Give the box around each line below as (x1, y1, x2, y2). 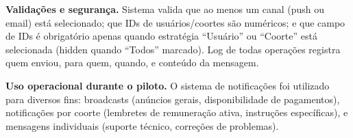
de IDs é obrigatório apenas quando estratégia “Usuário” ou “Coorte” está (5, 29, 317, 43)
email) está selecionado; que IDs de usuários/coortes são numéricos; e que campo (5, 15, 345, 29)
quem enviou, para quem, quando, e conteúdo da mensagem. (5, 55, 259, 70)
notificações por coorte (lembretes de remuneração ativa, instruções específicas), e (5, 105, 348, 120)
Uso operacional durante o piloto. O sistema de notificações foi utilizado (5, 78, 330, 92)
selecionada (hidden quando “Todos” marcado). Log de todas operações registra (5, 42, 341, 56)
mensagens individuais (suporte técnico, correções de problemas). (5, 118, 279, 133)
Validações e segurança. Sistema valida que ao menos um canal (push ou (5, 2, 325, 16)
